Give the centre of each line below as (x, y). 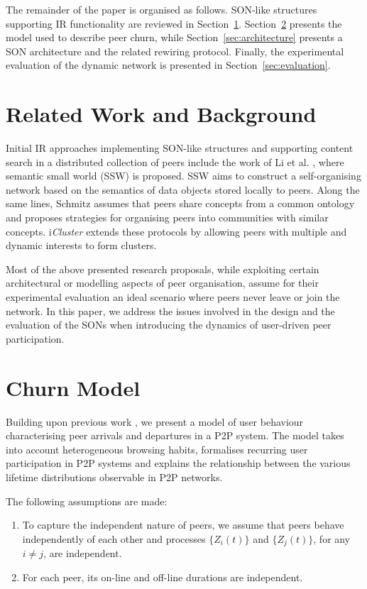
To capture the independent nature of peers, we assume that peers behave (183, 525)
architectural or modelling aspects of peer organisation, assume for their (162, 283)
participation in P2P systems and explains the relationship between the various (178, 463)
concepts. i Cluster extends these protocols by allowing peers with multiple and (176, 231)
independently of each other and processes (114, 538)
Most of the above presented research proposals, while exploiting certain (163, 269)
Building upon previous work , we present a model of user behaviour (155, 421)
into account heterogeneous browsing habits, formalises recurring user (157, 449)
